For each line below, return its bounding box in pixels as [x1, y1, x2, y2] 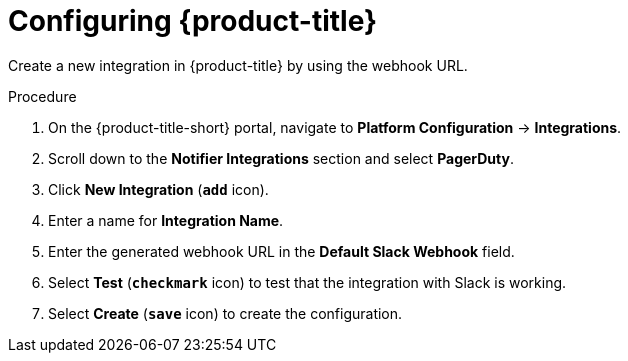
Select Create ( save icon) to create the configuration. [48, 304, 403, 322]
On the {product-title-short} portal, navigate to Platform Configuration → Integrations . [48, 118, 622, 136]
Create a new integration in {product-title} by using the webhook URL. [8, 56, 468, 74]
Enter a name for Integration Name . [48, 211, 284, 229]
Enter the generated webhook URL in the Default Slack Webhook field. [48, 242, 515, 260]
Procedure [8, 87, 77, 105]
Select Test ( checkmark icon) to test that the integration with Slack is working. [48, 273, 567, 291]
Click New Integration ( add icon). [48, 180, 269, 198]
